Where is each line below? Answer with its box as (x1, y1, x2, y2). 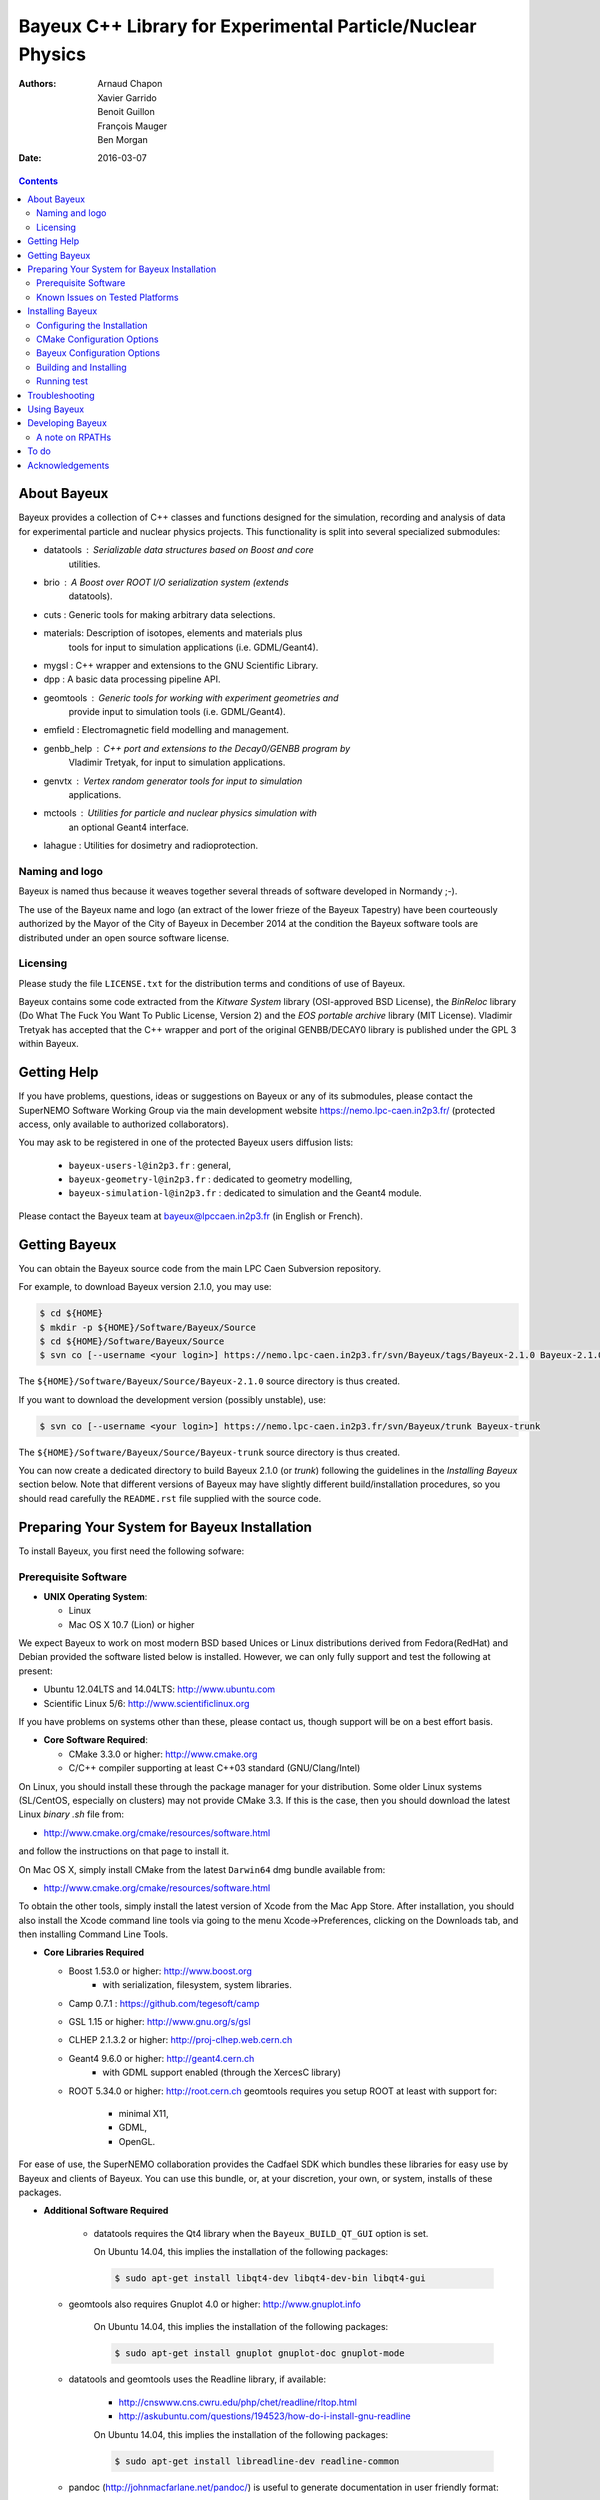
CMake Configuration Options (36, 333, 159, 345)
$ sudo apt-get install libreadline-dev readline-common (114, 2455, 400, 2467)
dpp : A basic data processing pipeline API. (43, 673, 221, 685)
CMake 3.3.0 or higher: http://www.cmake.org (68, 1748, 258, 1760)
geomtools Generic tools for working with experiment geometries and (43, 691, 339, 704)
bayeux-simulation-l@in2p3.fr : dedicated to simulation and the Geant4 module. (68, 1187, 422, 1199)
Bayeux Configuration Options (36, 347, 160, 359)
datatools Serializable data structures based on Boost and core (43, 544, 314, 556)
